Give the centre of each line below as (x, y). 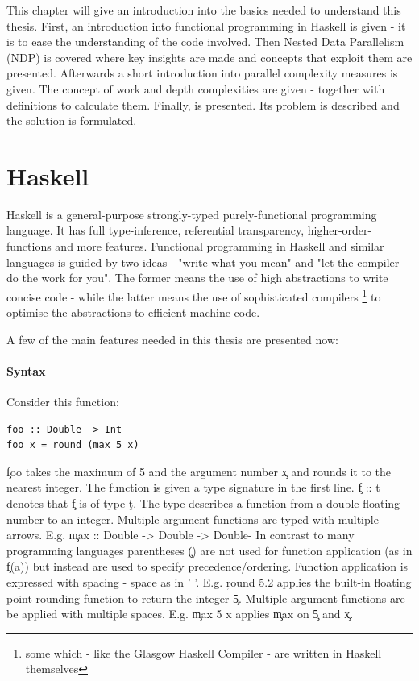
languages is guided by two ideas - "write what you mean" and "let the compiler (203, 262)
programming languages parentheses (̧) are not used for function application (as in (209, 550)
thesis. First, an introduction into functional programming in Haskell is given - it (206, 25)
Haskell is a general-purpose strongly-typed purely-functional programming (192, 214)
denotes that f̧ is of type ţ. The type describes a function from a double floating (203, 503)
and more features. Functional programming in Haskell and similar (220, 246)
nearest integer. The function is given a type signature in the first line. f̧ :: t (193, 487)
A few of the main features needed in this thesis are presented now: (172, 339)
